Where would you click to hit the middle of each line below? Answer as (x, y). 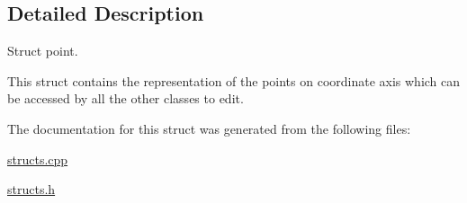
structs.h (31, 189)
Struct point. (43, 51)
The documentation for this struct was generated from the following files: (209, 128)
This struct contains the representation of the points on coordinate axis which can (234, 80)
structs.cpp (38, 159)
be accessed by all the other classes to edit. (126, 98)
